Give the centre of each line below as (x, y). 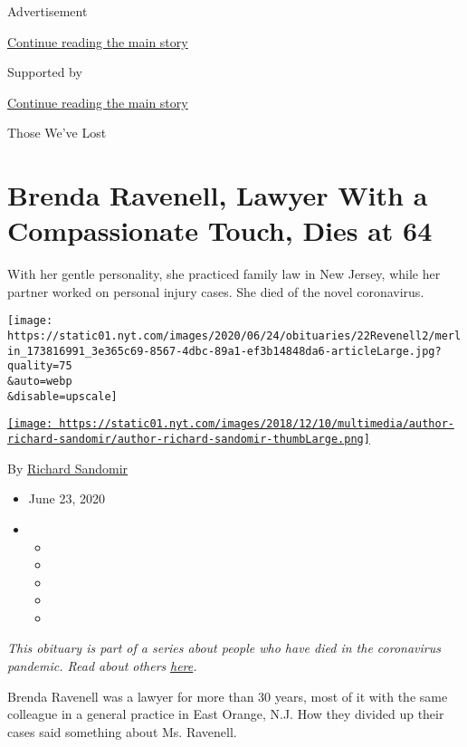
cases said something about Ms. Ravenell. (122, 731)
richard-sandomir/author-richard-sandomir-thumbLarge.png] (189, 440)
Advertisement (48, 11)
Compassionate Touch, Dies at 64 (220, 230)
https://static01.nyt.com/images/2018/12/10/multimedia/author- (257, 424)
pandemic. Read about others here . (102, 666)
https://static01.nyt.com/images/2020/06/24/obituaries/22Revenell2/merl (234, 336)
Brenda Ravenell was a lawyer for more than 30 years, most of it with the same (228, 696)
